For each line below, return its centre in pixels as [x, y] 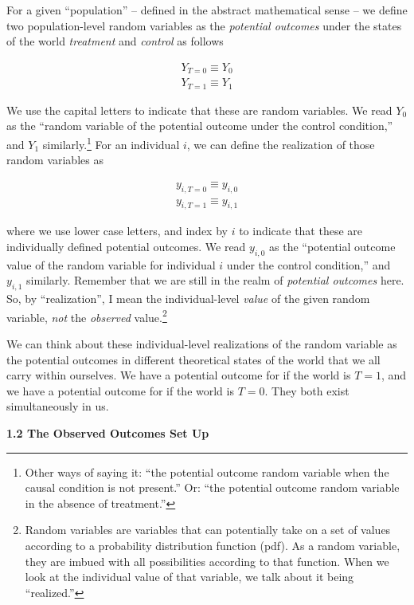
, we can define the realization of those [281, 144]
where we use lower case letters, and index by [117, 231]
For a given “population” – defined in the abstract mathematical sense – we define [207, 10]
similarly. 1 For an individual [111, 143]
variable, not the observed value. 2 [87, 316]
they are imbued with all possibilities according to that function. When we [207, 561]
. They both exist [307, 390]
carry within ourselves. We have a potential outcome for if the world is [179, 375]
